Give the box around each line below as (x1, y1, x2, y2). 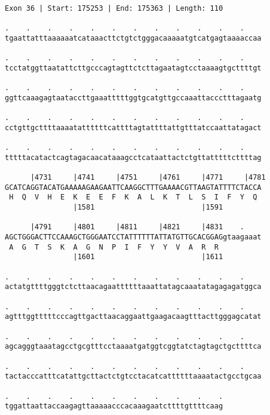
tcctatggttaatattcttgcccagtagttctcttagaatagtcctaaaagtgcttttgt (5, 63, 262, 72)
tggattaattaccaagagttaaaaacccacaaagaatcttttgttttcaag (5, 402, 223, 411)
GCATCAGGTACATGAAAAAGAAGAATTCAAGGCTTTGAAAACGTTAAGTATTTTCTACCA (5, 183, 262, 192)
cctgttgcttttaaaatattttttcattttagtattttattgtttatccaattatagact (5, 123, 262, 132)
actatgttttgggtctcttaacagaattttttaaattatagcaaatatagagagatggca (5, 282, 262, 291)
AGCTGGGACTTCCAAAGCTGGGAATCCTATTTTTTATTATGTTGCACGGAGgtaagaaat (5, 233, 262, 242)
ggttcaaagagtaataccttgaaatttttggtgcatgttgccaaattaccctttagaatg (5, 93, 262, 102)
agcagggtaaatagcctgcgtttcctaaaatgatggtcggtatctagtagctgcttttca (5, 342, 262, 351)
